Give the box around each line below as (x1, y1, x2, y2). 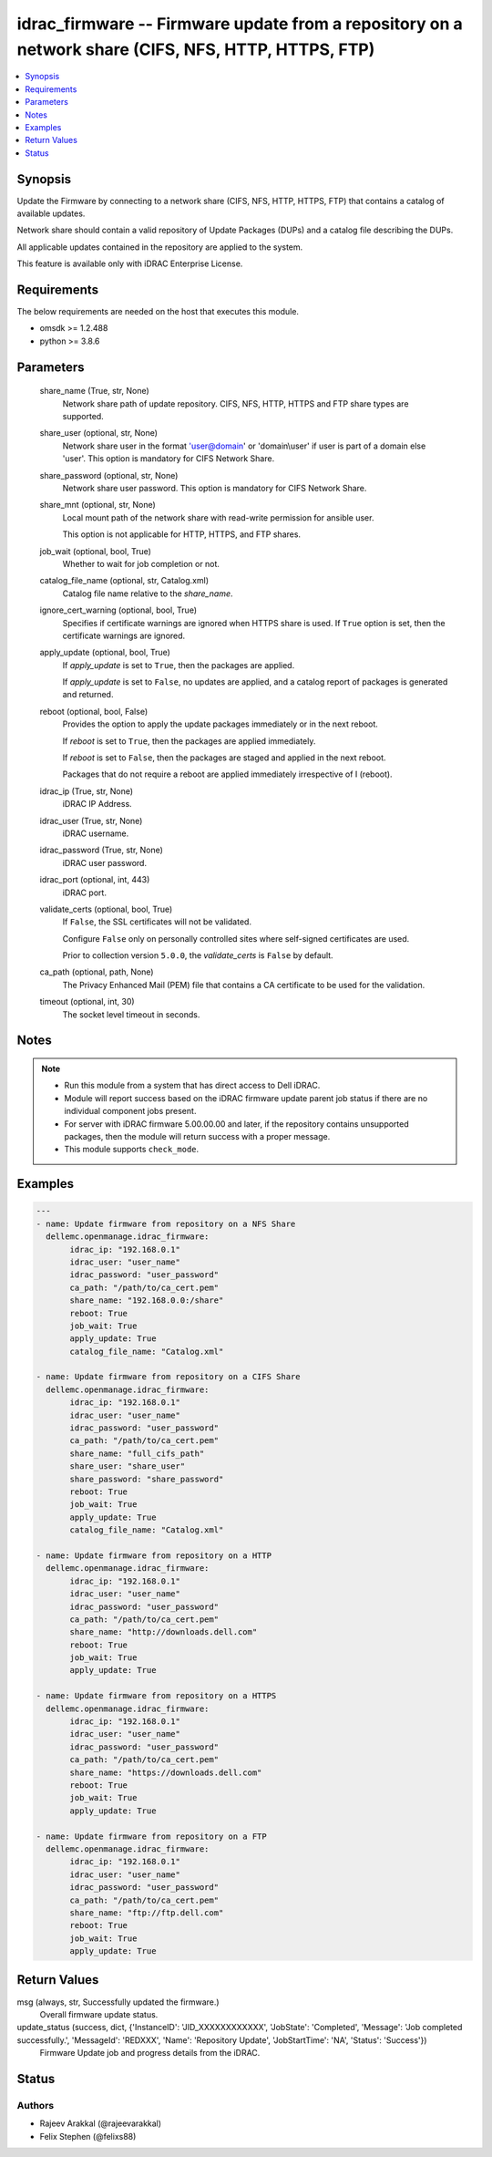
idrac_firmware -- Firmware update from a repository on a (16, 14, 464, 34)
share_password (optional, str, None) (39, 470, 179, 480)
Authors (16, 2099, 55, 2111)
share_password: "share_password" (69, 1473, 224, 1484)
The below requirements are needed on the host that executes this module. (16, 306, 300, 317)
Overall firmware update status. (39, 2008, 159, 2019)
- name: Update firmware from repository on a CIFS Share (36, 1372, 301, 1382)
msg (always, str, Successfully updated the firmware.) (16, 1997, 220, 2007)
